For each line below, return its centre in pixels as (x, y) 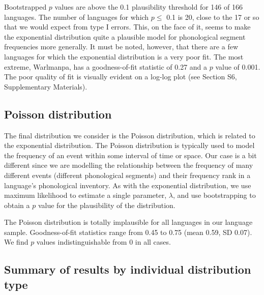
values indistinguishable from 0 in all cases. (104, 242)
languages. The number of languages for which (77, 17)
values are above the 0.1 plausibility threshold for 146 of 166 (149, 7)
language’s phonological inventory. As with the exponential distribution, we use (128, 185)
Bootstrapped (25, 7)
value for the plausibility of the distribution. (107, 205)
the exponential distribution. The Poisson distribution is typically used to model (129, 145)
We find (16, 242)
